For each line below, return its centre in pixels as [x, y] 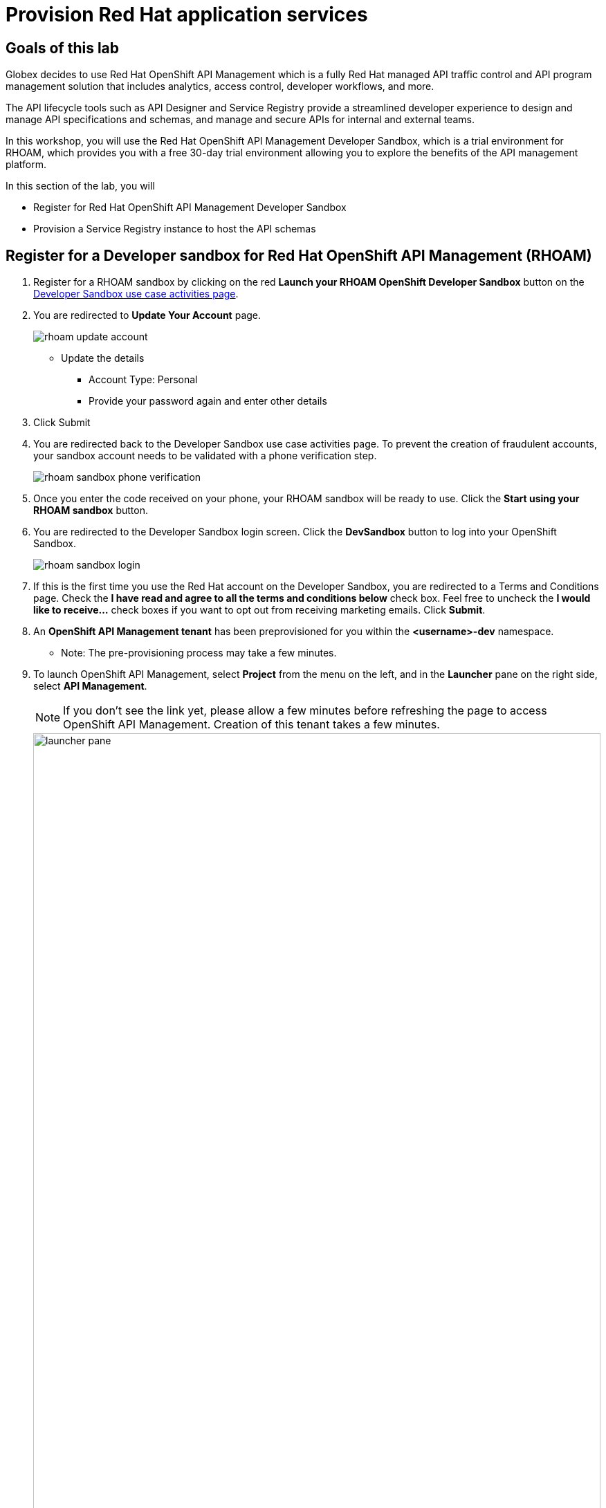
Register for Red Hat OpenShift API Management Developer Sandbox [190, 208]
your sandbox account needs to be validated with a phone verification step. [205, 456]
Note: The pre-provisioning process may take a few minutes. [199, 653]
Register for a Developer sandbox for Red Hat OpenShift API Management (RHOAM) [299, 255]
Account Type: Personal [143, 380]
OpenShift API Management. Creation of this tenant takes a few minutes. [251, 725]
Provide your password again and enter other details [208, 401]
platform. [26, 165]
